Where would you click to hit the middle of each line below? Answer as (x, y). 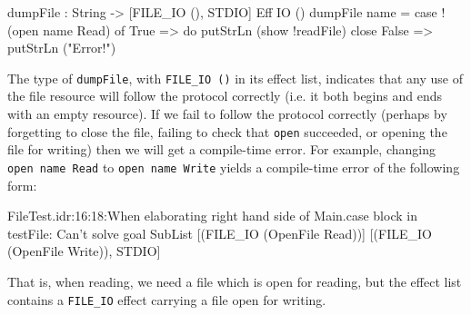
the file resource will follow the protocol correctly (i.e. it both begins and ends (225, 96)
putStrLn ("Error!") (62, 48)
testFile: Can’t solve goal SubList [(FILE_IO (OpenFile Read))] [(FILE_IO (220, 233)
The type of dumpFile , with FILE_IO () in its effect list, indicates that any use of (235, 78)
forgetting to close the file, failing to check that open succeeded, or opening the (227, 131)
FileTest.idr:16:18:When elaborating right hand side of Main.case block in (212, 216)
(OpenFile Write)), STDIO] (84, 251)
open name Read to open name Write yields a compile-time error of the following (234, 167)
